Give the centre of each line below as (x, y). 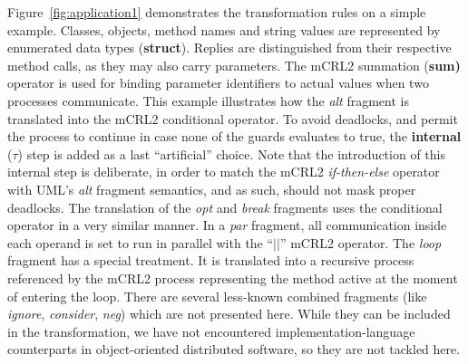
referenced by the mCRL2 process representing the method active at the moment (233, 278)
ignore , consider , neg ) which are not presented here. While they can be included (229, 314)
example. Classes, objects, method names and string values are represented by (224, 29)
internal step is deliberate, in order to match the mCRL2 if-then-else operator (224, 172)
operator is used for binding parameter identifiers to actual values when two (218, 83)
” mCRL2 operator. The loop (361, 242)
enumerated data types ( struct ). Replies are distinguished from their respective (229, 48)
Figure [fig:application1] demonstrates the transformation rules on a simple (217, 12)
